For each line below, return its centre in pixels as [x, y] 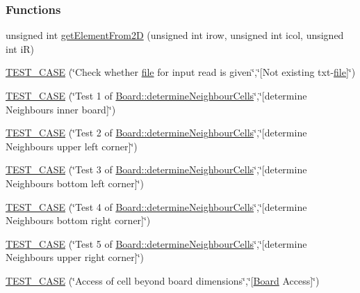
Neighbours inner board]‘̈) [61, 109]
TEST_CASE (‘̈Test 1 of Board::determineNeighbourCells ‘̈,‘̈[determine [156, 95]
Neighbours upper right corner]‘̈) [75, 257]
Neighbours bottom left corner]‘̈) [75, 183]
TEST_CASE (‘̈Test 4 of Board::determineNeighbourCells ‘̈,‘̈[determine [156, 206]
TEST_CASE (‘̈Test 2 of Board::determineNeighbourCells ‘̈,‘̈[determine [156, 133]
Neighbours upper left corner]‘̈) [72, 146]
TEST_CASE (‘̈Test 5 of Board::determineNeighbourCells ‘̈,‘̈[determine [156, 243]
